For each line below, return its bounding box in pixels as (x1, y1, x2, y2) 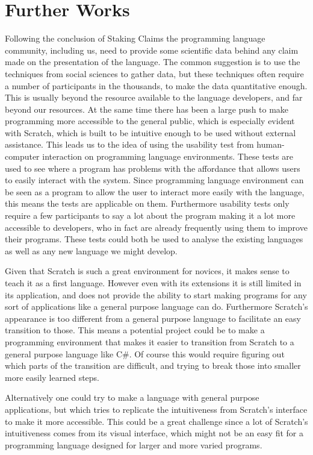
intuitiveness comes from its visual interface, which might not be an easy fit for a (5, 427, 303, 439)
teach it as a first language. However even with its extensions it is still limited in (5, 277, 302, 289)
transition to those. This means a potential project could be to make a (5, 324, 265, 336)
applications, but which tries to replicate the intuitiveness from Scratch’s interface (5, 403, 308, 415)
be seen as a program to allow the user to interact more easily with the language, (5, 185, 305, 198)
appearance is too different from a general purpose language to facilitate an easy (5, 312, 301, 324)
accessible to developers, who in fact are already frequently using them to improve (5, 221, 308, 233)
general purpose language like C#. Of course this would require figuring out (5, 347, 285, 360)
